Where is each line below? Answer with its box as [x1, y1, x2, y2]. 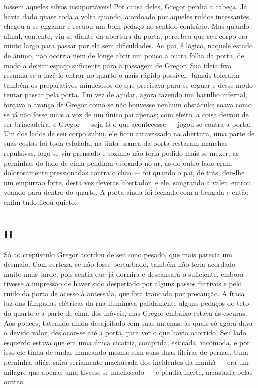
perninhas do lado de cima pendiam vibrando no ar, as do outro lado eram [4, 157, 232, 168]
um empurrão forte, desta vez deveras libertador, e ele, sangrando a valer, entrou [4, 177, 251, 187]
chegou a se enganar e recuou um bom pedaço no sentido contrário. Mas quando [4, 21, 249, 31]
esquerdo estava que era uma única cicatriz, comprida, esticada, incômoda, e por [4, 337, 250, 347]
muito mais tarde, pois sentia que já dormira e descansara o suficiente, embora [4, 268, 244, 279]
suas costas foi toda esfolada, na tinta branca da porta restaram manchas [4, 138, 228, 148]
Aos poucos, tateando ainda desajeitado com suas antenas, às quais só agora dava [4, 317, 253, 328]
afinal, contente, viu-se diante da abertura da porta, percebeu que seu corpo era [4, 30, 248, 41]
